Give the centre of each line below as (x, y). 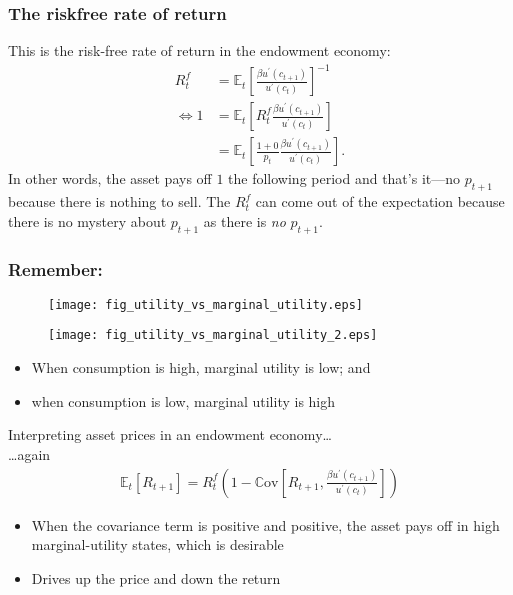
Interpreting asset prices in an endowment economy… (170, 434)
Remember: (55, 268)
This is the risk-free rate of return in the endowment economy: (199, 50)
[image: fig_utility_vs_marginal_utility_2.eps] (213, 335)
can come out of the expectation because (380, 201)
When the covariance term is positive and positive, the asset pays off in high (265, 524)
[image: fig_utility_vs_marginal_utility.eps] (205, 304)
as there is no (244, 220)
